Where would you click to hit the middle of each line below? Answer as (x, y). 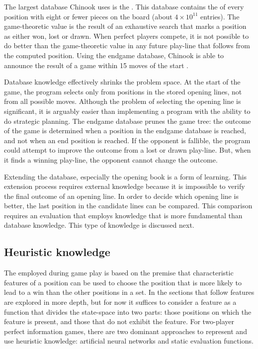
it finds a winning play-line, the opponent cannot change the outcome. (111, 159)
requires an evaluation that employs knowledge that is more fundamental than (123, 215)
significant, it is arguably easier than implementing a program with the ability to (127, 111)
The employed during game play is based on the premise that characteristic (119, 273)
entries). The (220, 16)
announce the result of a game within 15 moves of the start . (96, 65)
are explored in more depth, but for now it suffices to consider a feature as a (120, 302)
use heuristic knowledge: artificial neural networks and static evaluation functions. (129, 341)
